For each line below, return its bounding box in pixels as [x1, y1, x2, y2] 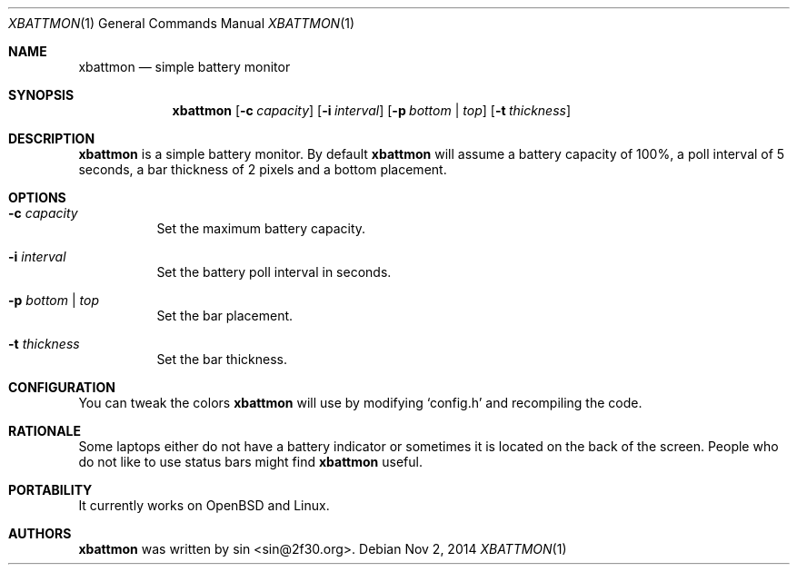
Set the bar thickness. [156, 351, 287, 367]
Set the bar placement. [156, 308, 294, 323]
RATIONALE [8, 423, 82, 439]
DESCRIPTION [8, 131, 95, 146]
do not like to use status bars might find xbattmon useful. [78, 454, 423, 469]
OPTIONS [8, 190, 66, 205]
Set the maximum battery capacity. [156, 221, 366, 236]
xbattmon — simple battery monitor [78, 59, 291, 74]
